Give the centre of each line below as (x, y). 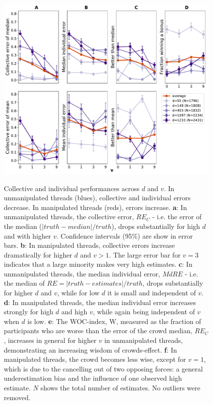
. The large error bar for (145, 254)
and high (74, 312)
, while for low (78, 293)
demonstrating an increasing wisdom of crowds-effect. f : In (91, 349)
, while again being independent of (144, 312)
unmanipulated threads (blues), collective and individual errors (97, 198)
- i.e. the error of (177, 217)
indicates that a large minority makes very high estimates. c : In (98, 264)
